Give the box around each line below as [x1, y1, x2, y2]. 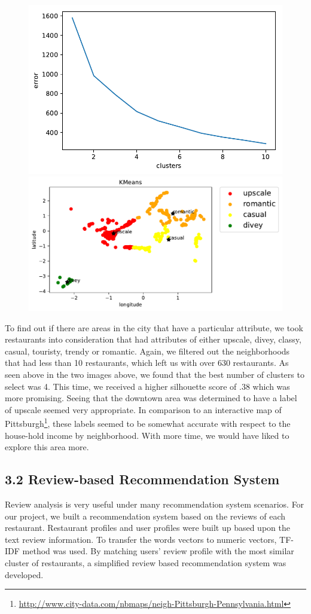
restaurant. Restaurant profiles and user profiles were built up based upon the [5, 521, 290, 534]
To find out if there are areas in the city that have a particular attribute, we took [5, 321, 303, 334]
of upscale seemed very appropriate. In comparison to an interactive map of [5, 403, 282, 416]
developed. [5, 568, 44, 581]
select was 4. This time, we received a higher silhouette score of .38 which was [5, 380, 290, 392]
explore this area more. [5, 441, 89, 453]
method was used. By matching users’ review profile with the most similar [22, 545, 294, 557]
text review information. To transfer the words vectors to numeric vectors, [5, 533, 277, 545]
